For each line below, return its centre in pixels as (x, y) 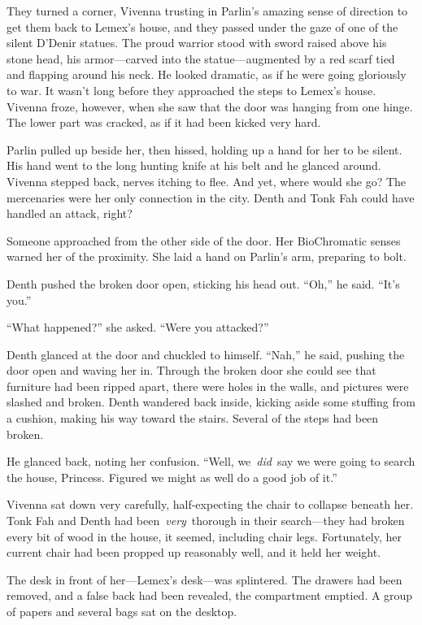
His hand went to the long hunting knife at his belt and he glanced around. (194, 165)
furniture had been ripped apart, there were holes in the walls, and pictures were (208, 386)
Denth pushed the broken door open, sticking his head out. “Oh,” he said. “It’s (203, 283)
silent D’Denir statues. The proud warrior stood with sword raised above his (197, 43)
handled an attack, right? (70, 213)
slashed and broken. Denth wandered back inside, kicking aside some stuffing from (211, 402)
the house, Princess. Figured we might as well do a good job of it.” (172, 477)
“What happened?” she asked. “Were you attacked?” (138, 327)
